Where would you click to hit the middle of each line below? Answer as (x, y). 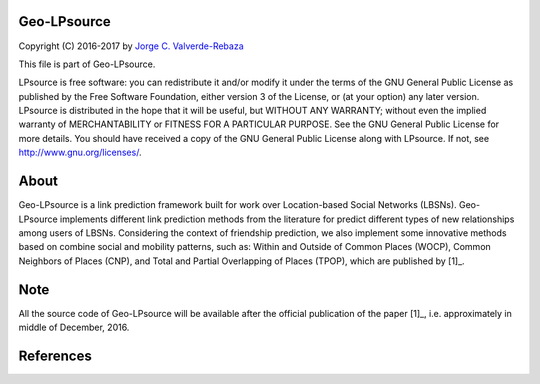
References (55, 355)
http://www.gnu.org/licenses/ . (80, 152)
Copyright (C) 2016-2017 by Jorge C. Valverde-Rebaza (131, 46)
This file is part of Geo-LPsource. (87, 64)
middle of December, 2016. (74, 327)
